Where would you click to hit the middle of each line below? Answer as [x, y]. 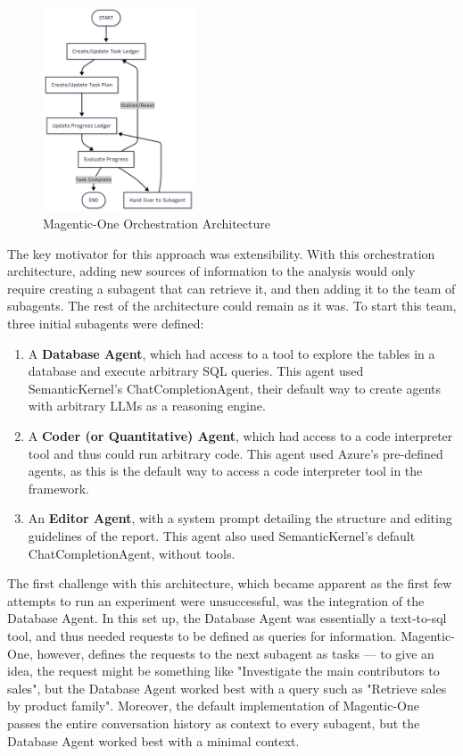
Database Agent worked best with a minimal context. [153, 740]
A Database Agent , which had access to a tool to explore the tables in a [231, 353]
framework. [58, 488]
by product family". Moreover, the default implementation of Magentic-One [213, 706]
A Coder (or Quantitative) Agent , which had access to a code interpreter [240, 436]
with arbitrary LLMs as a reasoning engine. [147, 406]
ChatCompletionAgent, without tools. [132, 553]
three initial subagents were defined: [106, 324]
